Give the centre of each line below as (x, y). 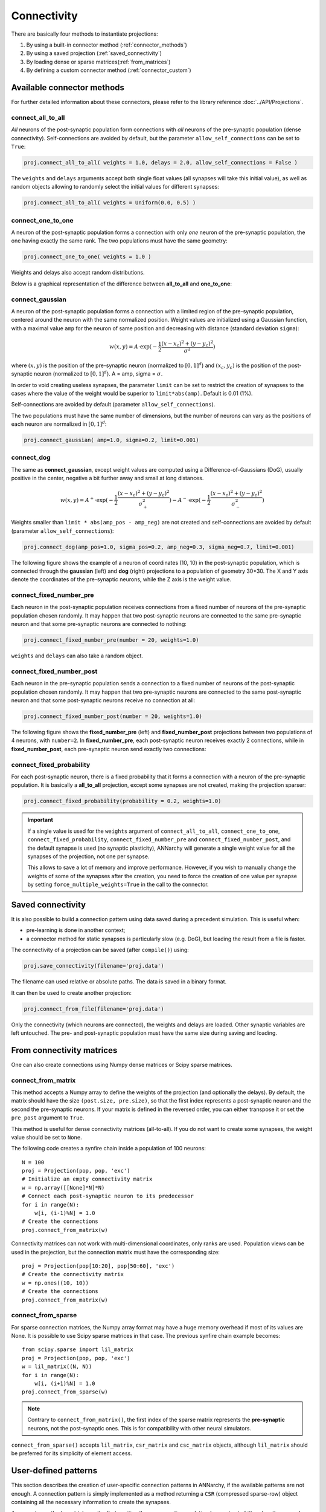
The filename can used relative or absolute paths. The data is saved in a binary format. (119, 982)
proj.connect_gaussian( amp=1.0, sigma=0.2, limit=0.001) (111, 440)
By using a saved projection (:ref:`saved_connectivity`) (94, 53)
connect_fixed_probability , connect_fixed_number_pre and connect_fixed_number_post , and (159, 839)
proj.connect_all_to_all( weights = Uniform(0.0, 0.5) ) (110, 203)
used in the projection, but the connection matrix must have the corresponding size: (116, 1252)
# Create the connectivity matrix (73, 1274)
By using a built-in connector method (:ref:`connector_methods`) (107, 45)
